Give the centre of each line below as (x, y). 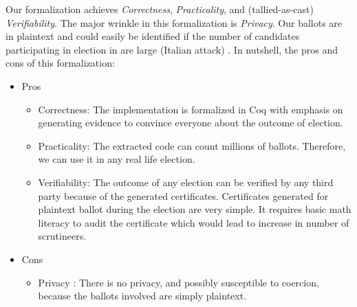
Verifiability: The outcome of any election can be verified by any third (186, 182)
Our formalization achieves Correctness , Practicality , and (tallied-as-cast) (160, 9)
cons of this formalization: (60, 63)
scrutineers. (62, 236)
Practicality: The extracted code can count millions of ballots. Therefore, (192, 145)
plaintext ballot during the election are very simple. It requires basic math (195, 209)
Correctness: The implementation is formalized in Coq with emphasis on (191, 109)
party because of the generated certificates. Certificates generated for (183, 195)
